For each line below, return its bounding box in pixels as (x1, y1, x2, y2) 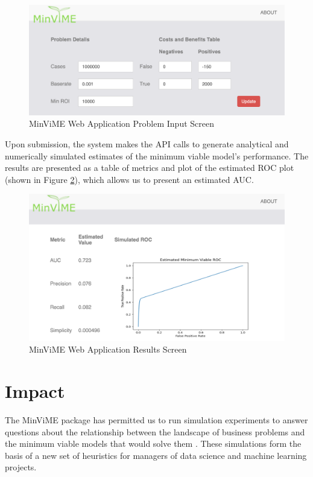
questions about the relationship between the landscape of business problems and (5, 425, 305, 438)
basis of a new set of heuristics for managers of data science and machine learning (5, 449, 307, 461)
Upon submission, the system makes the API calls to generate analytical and (5, 137, 289, 150)
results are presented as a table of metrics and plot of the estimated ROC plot (5, 161, 294, 174)
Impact (5, 379, 65, 403)
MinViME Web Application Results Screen (29, 343, 187, 356)
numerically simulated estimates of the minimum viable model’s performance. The (5, 149, 309, 162)
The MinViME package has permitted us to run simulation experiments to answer (5, 414, 308, 426)
